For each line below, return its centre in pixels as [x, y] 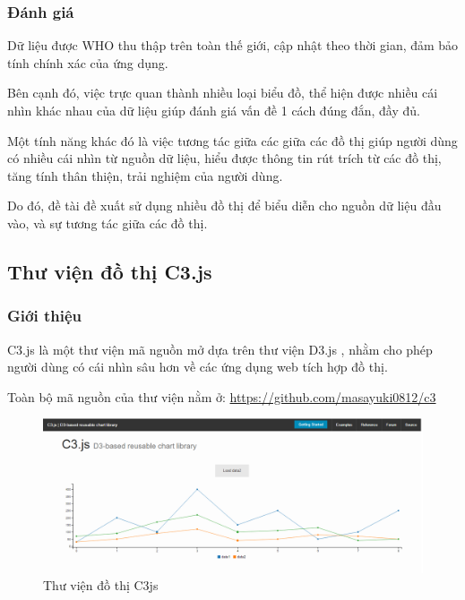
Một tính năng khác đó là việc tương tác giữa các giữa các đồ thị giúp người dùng [232, 140]
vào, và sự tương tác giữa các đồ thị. [108, 223]
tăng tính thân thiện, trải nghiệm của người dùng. [145, 175]
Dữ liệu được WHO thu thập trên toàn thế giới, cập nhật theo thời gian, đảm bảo [233, 45]
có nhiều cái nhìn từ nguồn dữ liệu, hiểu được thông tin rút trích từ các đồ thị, [224, 158]
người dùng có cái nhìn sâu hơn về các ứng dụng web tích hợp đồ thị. [198, 367]
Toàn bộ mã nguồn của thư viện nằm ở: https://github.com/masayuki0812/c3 [222, 396]
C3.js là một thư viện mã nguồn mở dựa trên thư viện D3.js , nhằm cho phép [220, 349]
